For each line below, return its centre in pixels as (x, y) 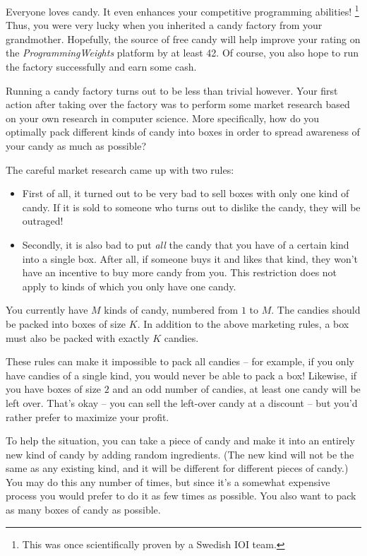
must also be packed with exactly (78, 337)
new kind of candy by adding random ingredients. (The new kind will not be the (180, 454)
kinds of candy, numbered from (171, 310)
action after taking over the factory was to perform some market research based (178, 104)
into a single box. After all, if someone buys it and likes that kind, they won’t (190, 258)
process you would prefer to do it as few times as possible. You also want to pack (181, 496)
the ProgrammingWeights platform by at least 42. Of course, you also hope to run (182, 53)
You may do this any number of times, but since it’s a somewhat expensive (168, 481)
